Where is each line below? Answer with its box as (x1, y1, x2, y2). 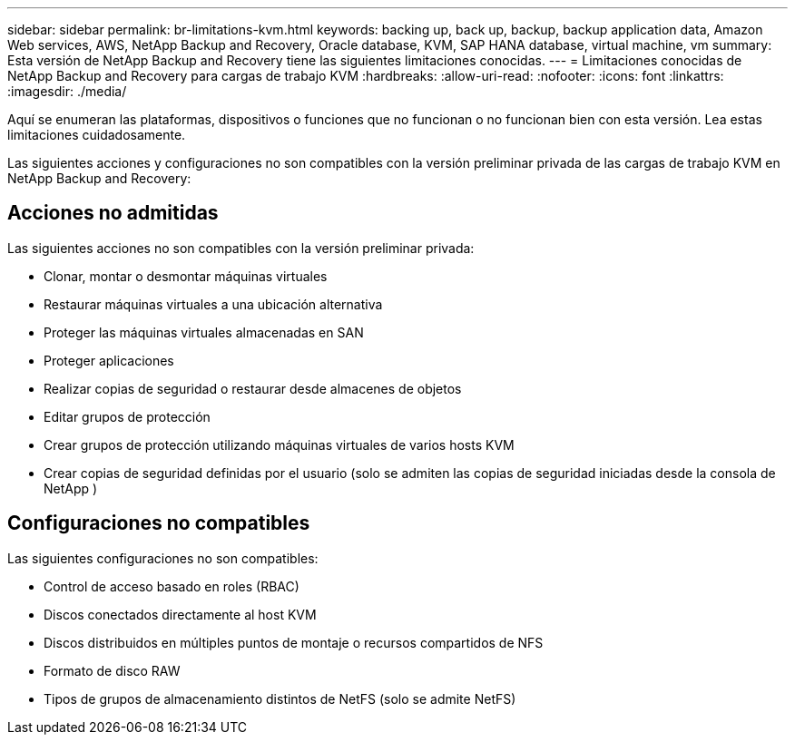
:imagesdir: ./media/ (7, 83, 127, 99)
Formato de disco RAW (44, 662, 181, 679)
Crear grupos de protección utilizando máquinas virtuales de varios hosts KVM (44, 436, 515, 453)
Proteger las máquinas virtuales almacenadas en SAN (44, 324, 364, 340)
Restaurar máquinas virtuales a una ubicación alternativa (44, 296, 383, 312)
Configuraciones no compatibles (7, 512, 310, 535)
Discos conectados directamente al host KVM (44, 606, 317, 622)
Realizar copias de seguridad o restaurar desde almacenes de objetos (44, 380, 462, 396)
